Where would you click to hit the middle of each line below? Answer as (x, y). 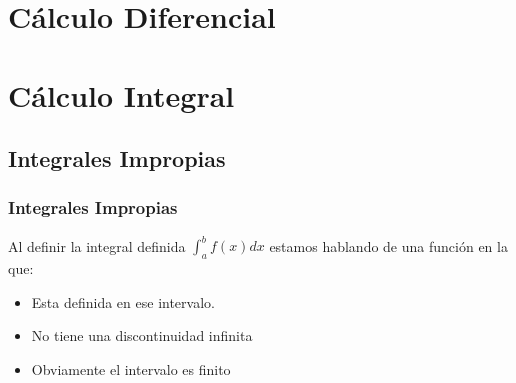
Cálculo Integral (121, 94)
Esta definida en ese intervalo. (123, 301)
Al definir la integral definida (97, 245)
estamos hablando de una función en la (388, 245)
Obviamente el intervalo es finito (131, 368)
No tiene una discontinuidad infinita (142, 335)
